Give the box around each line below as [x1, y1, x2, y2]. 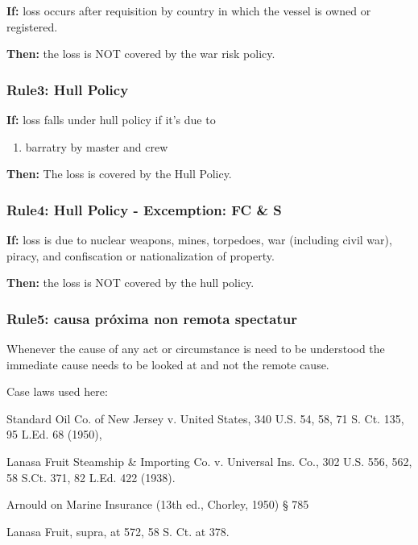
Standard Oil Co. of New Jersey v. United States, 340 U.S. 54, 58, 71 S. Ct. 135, [6, 410, 404, 426]
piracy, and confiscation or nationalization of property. [6, 247, 275, 264]
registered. [6, 18, 58, 35]
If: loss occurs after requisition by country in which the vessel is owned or [6, 2, 371, 19]
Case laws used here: [6, 383, 108, 400]
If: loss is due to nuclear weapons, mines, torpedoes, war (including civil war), [6, 231, 392, 248]
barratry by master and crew [25, 138, 168, 155]
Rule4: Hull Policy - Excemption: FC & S [6, 199, 282, 219]
